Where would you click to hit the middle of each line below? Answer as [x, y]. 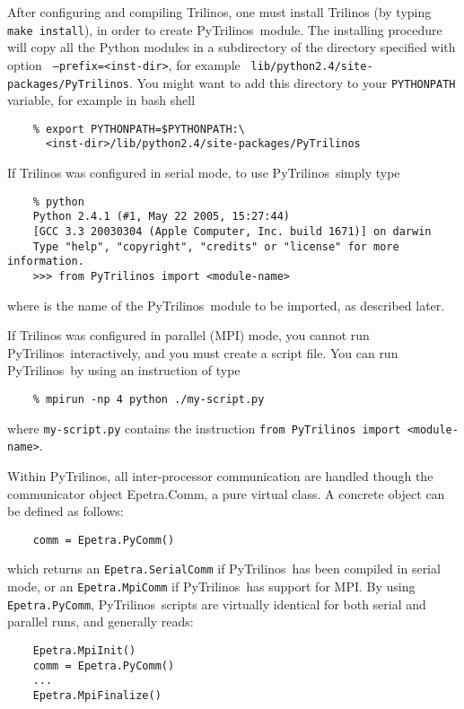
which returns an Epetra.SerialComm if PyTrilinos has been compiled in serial [224, 569]
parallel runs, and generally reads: [101, 621]
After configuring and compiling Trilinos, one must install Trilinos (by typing [219, 12]
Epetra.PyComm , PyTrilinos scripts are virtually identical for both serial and [217, 604]
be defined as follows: [66, 511]
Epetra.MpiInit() [84, 650]
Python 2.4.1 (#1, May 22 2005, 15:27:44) [161, 217]
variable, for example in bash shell [101, 100]
